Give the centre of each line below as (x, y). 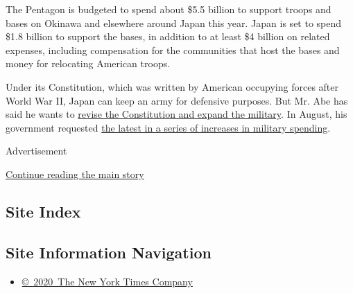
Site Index (43, 211)
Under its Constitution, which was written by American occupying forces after (172, 86)
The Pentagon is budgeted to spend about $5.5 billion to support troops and (169, 9)
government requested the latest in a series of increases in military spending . (168, 127)
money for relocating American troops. (88, 63)
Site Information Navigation (109, 252)
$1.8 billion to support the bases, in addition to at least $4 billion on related (168, 36)
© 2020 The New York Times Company (107, 281)
